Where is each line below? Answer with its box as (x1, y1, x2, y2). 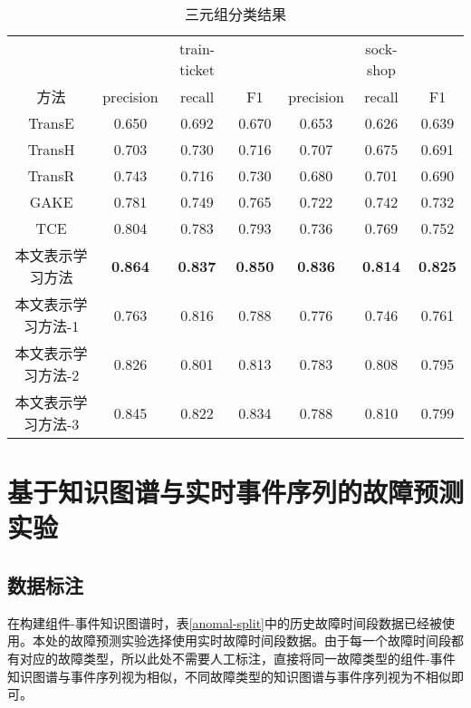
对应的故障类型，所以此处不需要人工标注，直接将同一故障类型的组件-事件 (19, 648, 456, 667)
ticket (179, 59, 215, 80)
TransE (28, 112, 74, 133)
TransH (27, 139, 75, 160)
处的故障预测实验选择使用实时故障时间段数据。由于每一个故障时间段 (44, 631, 451, 650)
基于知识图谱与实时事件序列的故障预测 (7, 473, 465, 510)
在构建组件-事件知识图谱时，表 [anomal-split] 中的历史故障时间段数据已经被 (7, 613, 442, 632)
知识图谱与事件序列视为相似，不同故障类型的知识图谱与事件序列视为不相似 (7, 666, 451, 685)
